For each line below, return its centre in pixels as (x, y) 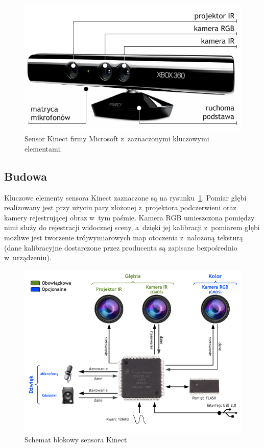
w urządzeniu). (28, 257)
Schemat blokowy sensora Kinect (76, 440)
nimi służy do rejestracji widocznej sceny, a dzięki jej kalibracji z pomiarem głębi (132, 227)
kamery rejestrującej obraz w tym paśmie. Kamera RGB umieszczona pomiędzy (129, 217)
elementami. (43, 148)
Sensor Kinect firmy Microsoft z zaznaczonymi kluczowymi (117, 139)
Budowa (26, 176)
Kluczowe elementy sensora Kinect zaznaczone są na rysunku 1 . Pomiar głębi (125, 197)
